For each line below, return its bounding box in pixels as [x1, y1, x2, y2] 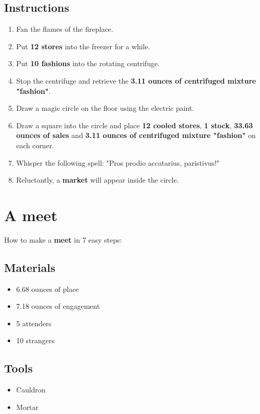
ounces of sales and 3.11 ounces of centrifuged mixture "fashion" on [16, 130, 256, 141]
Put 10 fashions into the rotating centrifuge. [16, 58, 160, 69]
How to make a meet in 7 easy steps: [4, 234, 122, 245]
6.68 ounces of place [16, 283, 79, 294]
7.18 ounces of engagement [16, 301, 100, 311]
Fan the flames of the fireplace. [16, 24, 113, 34]
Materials [4, 259, 55, 275]
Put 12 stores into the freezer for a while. [16, 41, 150, 51]
